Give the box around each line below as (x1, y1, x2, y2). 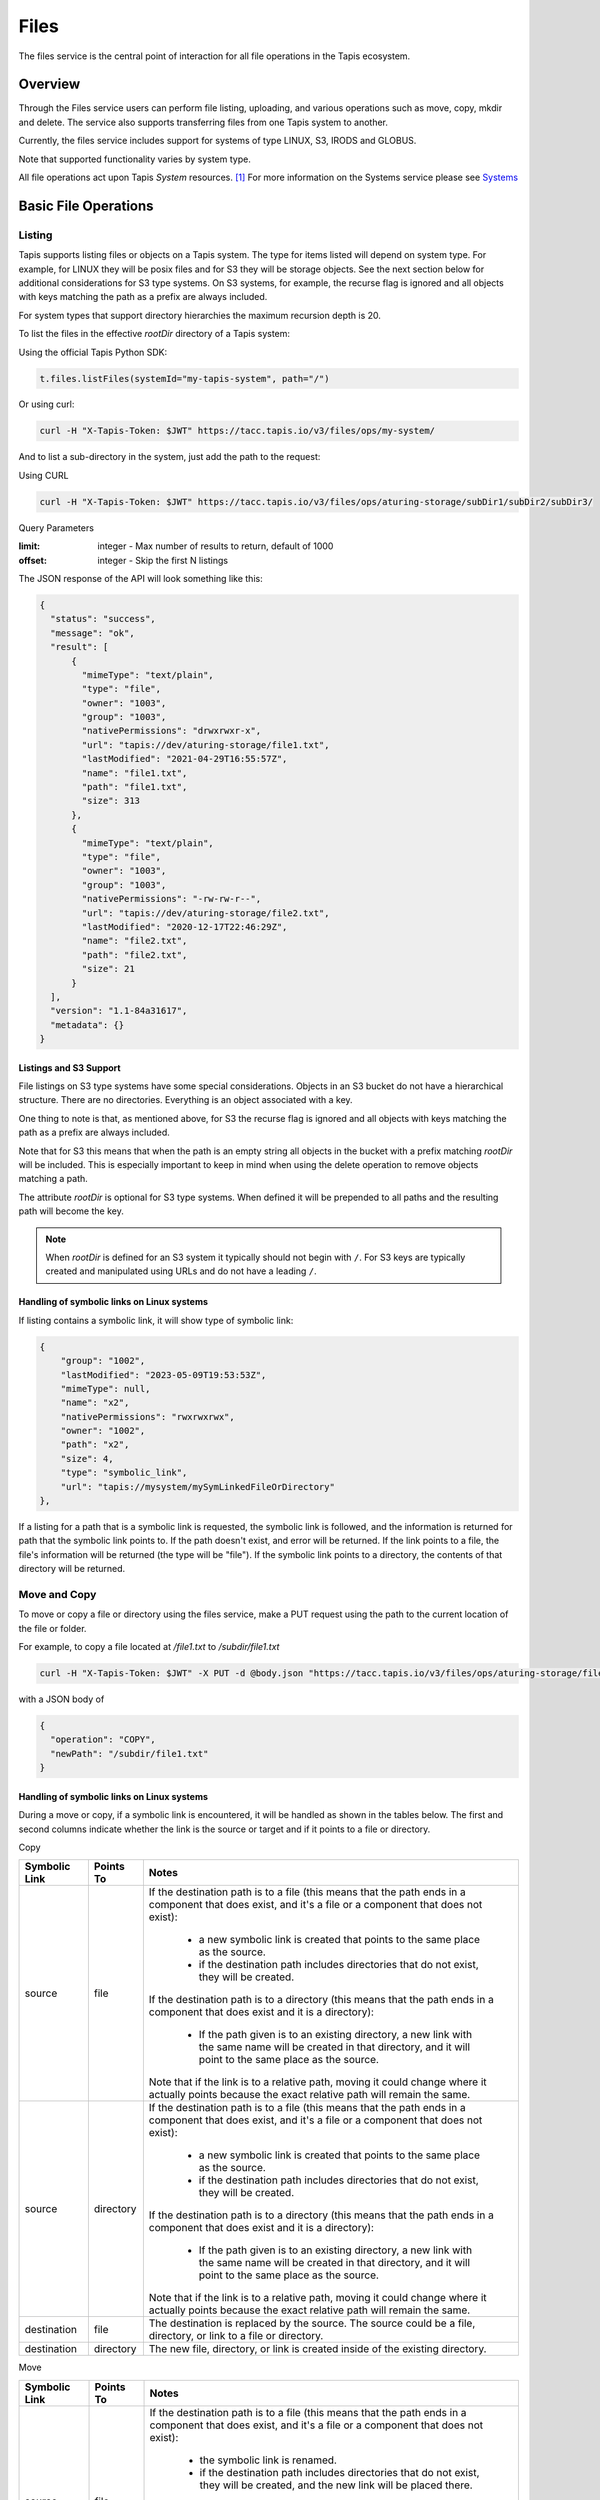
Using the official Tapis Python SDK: (18, 346, 168, 358)
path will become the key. (18, 1205, 124, 1217)
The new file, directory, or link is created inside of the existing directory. (148, 2342, 487, 2356)
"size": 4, (60, 1453, 114, 1464)
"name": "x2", (60, 1397, 130, 1409)
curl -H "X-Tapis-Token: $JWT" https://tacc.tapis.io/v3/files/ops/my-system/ (39, 425, 435, 437)
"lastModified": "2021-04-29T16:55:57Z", (81, 753, 288, 765)
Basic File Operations (18, 197, 154, 214)
